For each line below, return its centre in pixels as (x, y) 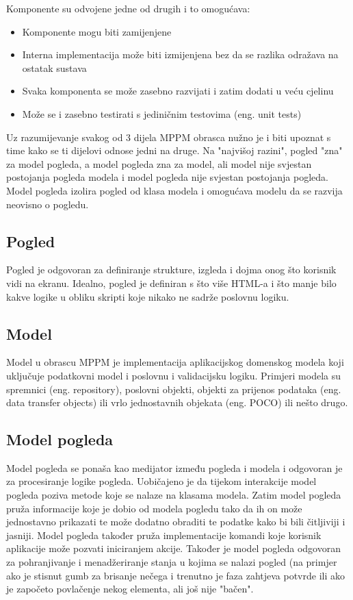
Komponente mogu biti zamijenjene (97, 31)
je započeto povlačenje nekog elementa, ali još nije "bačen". (130, 589)
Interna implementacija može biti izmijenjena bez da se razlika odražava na (180, 54)
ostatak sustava (54, 67)
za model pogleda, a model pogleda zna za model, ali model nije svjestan (159, 163)
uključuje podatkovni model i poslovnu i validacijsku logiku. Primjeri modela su (174, 375)
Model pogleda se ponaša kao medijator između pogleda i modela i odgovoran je (174, 467)
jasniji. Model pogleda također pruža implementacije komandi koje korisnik (164, 535)
